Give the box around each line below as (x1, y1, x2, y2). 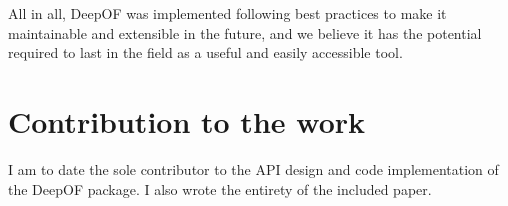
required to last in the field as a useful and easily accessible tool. (8, 42, 403, 63)
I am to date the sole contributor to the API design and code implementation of (8, 158, 499, 179)
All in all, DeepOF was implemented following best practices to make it (8, 3, 447, 23)
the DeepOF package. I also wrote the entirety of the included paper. (8, 178, 432, 199)
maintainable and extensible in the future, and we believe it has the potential (8, 22, 482, 43)
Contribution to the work (8, 100, 366, 141)
